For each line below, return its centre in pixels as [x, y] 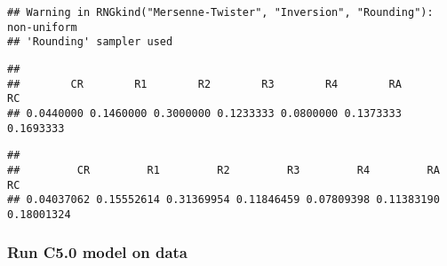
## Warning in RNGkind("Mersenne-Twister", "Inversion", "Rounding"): [220, 12]
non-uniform [42, 27]
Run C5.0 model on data [98, 252]
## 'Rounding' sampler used [90, 42]
